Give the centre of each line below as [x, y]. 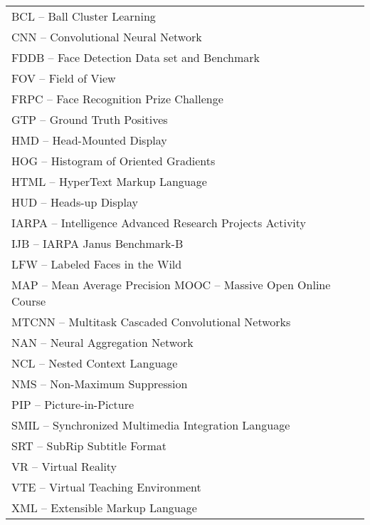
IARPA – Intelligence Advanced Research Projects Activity [159, 223]
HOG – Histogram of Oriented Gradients [113, 161]
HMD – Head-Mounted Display [89, 140]
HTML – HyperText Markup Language [109, 181]
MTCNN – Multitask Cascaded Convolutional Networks [151, 322]
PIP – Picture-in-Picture [73, 404]
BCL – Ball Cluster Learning [84, 16]
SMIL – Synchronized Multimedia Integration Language [151, 425]
